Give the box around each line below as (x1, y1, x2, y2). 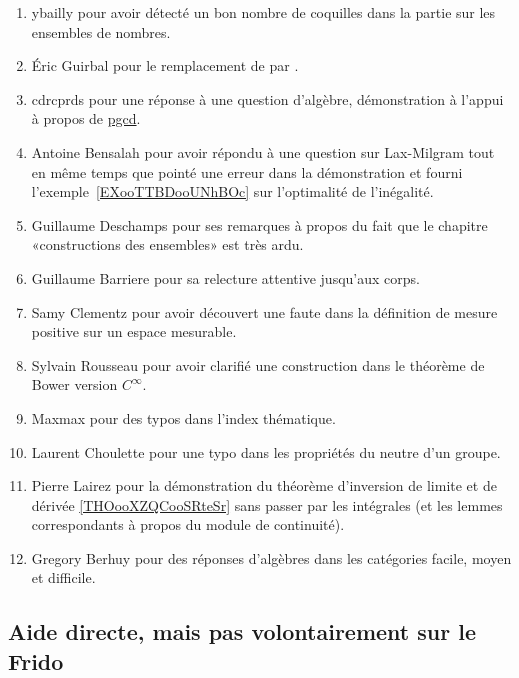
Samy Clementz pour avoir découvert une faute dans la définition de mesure (31, 301, 498, 322)
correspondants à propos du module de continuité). (31, 514, 345, 535)
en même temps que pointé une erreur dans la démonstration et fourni (31, 161, 463, 182)
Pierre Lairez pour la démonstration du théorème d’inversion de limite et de (31, 475, 497, 496)
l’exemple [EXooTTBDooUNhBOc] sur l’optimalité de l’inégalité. (31, 181, 434, 202)
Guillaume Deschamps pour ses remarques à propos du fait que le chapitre (31, 214, 488, 235)
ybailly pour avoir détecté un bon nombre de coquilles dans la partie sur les (31, 2, 496, 22)
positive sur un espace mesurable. (31, 321, 237, 342)
